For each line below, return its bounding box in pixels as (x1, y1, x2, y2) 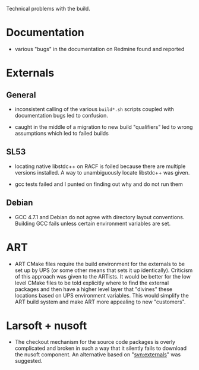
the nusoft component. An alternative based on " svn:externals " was (14, 351, 181, 358)
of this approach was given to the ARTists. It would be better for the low (14, 273, 191, 280)
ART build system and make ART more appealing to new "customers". (14, 298, 186, 305)
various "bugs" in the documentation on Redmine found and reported (14, 45, 185, 52)
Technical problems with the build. (6, 5, 90, 12)
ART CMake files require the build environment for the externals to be (14, 260, 185, 267)
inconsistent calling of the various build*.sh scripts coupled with (14, 105, 174, 112)
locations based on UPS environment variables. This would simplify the (14, 292, 189, 299)
